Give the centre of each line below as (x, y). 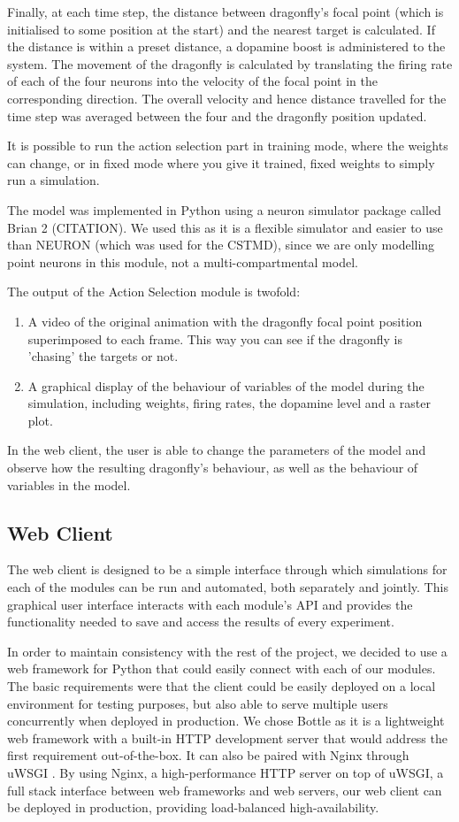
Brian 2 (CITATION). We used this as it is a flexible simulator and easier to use (225, 227)
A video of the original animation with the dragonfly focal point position (225, 321)
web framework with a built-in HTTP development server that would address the (227, 737)
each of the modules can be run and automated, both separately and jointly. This (228, 587)
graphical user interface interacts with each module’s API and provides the (210, 604)
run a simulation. (54, 180)
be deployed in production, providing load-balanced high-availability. (193, 807)
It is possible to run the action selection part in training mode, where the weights (228, 146)
